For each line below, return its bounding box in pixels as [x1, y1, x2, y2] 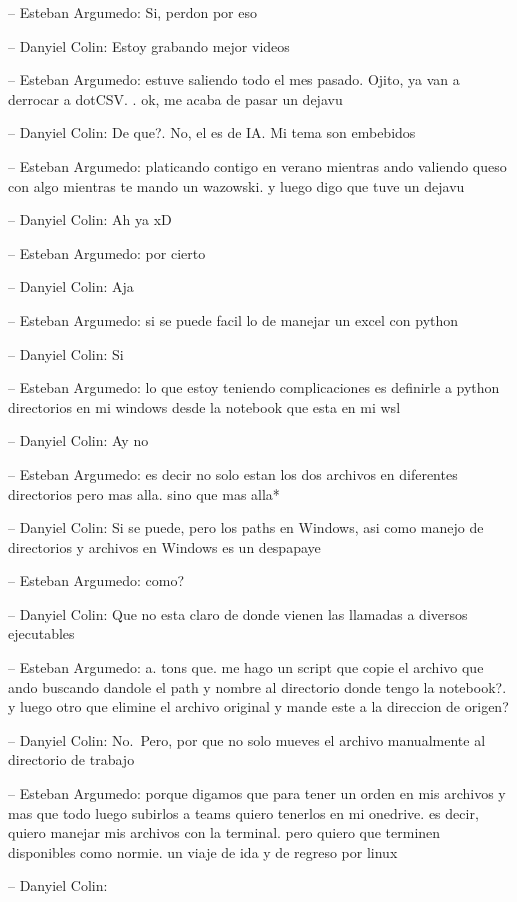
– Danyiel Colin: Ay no [8, 430, 149, 451]
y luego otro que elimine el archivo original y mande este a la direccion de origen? [8, 696, 509, 717]
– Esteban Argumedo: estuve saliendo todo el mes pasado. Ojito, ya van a [8, 69, 460, 90]
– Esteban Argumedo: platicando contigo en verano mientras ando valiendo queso [8, 155, 507, 176]
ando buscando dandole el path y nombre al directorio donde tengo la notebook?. [8, 676, 507, 697]
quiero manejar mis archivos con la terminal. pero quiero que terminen [8, 822, 441, 843]
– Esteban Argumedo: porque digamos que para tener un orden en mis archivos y [8, 783, 506, 804]
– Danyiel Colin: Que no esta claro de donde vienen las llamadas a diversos [8, 603, 468, 624]
